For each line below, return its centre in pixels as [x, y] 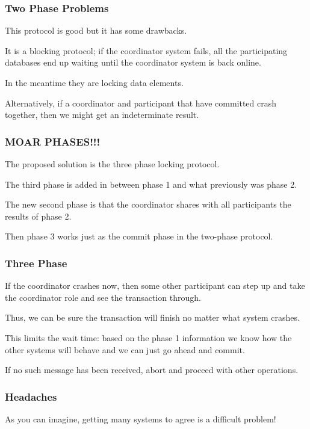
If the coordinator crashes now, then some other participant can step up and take [155, 285]
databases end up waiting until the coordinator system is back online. [133, 62]
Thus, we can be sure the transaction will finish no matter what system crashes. [152, 317]
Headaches [31, 396]
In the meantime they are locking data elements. [94, 82]
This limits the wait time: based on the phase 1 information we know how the [148, 337]
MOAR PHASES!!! [53, 141]
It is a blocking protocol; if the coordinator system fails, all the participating [146, 50]
